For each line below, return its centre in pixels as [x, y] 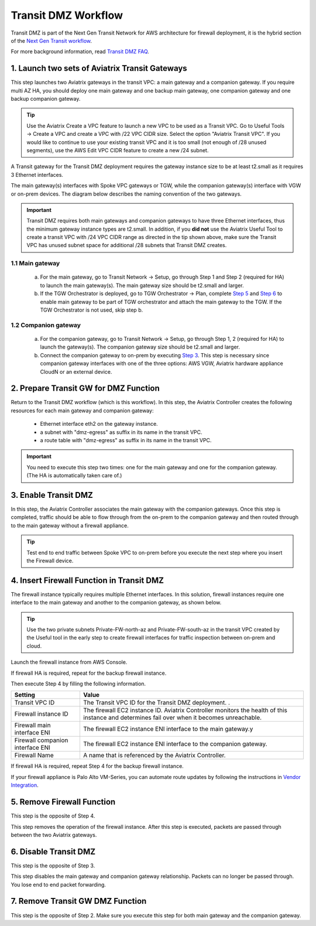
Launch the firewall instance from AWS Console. [69, 662]
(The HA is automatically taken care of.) [74, 476]
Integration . [25, 785]
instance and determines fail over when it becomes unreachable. [172, 717]
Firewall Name [34, 756]
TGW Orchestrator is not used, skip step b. [92, 310]
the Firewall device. [50, 561]
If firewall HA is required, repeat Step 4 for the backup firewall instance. [97, 766]
